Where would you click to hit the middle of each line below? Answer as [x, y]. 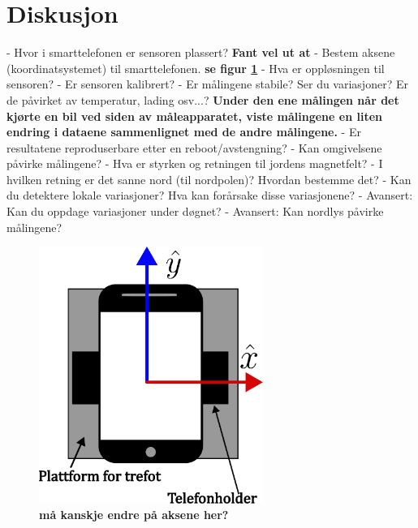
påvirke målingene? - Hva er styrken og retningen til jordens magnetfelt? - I [195, 163]
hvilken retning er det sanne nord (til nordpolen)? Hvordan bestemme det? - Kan [209, 179]
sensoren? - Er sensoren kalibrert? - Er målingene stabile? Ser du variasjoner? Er [207, 84]
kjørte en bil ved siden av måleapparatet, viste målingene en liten [195, 116]
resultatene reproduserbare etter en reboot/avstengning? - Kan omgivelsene [194, 147]
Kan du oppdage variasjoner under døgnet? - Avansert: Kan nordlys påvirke [195, 211]
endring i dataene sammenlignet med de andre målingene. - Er [184, 132]
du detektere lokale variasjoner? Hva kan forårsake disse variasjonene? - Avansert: [210, 195]
